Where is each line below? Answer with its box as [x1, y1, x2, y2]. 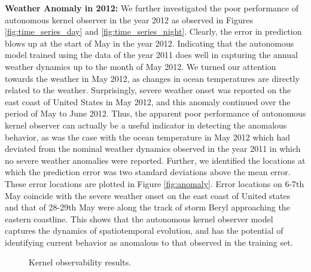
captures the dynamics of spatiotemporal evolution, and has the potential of [5, 224, 283, 237]
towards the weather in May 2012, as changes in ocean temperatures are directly [5, 72, 300, 84]
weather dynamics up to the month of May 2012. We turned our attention [5, 60, 276, 72]
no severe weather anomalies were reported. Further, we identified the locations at [5, 154, 306, 166]
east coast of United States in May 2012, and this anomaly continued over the [5, 95, 291, 108]
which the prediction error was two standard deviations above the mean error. [5, 166, 291, 178]
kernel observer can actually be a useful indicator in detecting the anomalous [5, 118, 287, 131]
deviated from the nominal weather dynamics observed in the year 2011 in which [5, 142, 301, 155]
